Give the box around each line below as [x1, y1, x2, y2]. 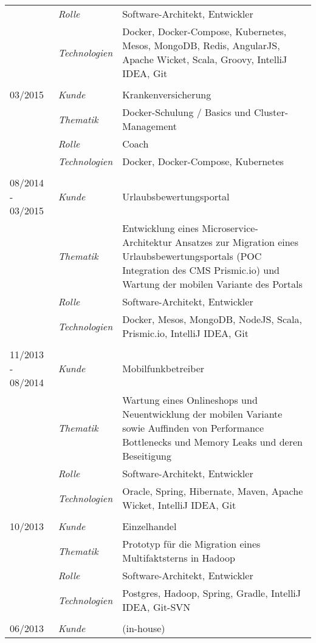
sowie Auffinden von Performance [122, 421, 264, 435]
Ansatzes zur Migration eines [174, 235, 298, 249]
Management [122, 119, 177, 133]
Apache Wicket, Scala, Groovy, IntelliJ [122, 52, 287, 66]
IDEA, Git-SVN [122, 600, 191, 614]
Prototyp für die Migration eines [122, 537, 261, 551]
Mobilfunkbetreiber [122, 361, 205, 375]
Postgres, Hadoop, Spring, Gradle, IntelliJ [122, 586, 301, 600]
